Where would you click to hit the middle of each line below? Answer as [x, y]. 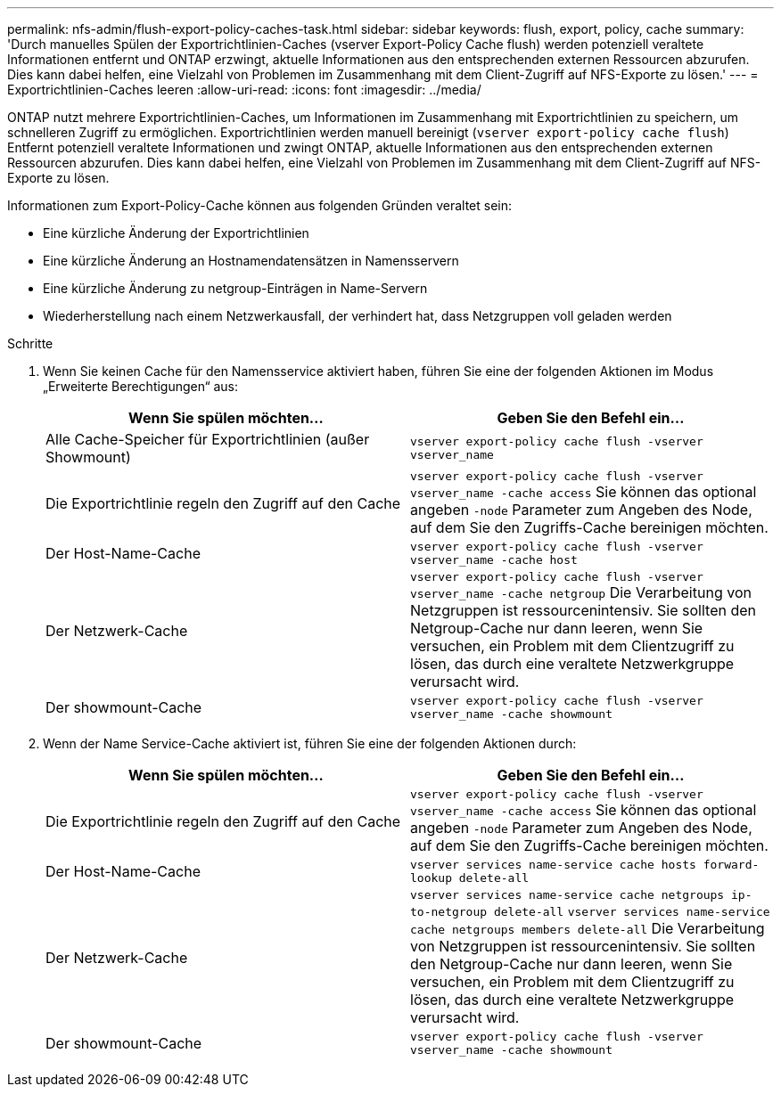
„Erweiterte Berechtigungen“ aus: [141, 386]
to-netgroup [449, 912]
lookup [431, 878]
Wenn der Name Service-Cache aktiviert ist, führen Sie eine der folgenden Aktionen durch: [310, 743]
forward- [731, 865]
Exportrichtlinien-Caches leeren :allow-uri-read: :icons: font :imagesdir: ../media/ [244, 90]
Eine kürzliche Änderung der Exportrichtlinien [176, 233]
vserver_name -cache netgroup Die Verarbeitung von [581, 592]
